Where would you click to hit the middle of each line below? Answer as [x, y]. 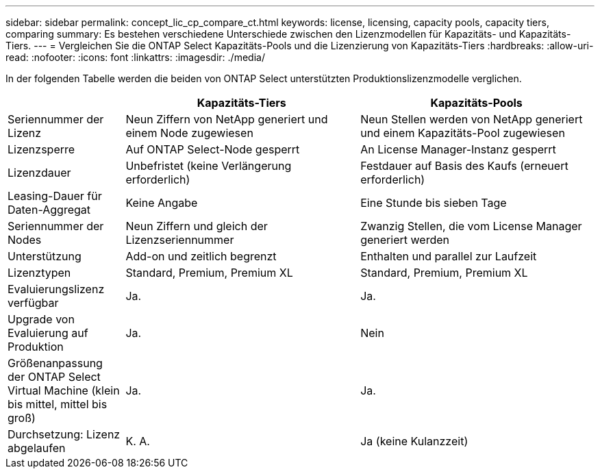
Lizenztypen [39, 273]
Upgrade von [41, 319]
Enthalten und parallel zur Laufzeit [449, 256]
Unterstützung [45, 256]
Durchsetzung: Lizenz [64, 434]
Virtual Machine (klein [64, 390]
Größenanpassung [55, 363]
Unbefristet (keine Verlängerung [209, 166]
